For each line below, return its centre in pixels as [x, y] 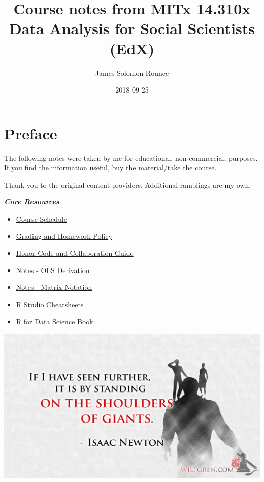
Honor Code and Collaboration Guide [75, 253]
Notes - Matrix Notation [54, 287]
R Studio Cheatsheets [50, 304]
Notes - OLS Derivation [53, 270]
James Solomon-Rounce [132, 72]
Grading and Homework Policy [64, 236]
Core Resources [32, 202]
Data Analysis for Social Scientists [132, 28]
